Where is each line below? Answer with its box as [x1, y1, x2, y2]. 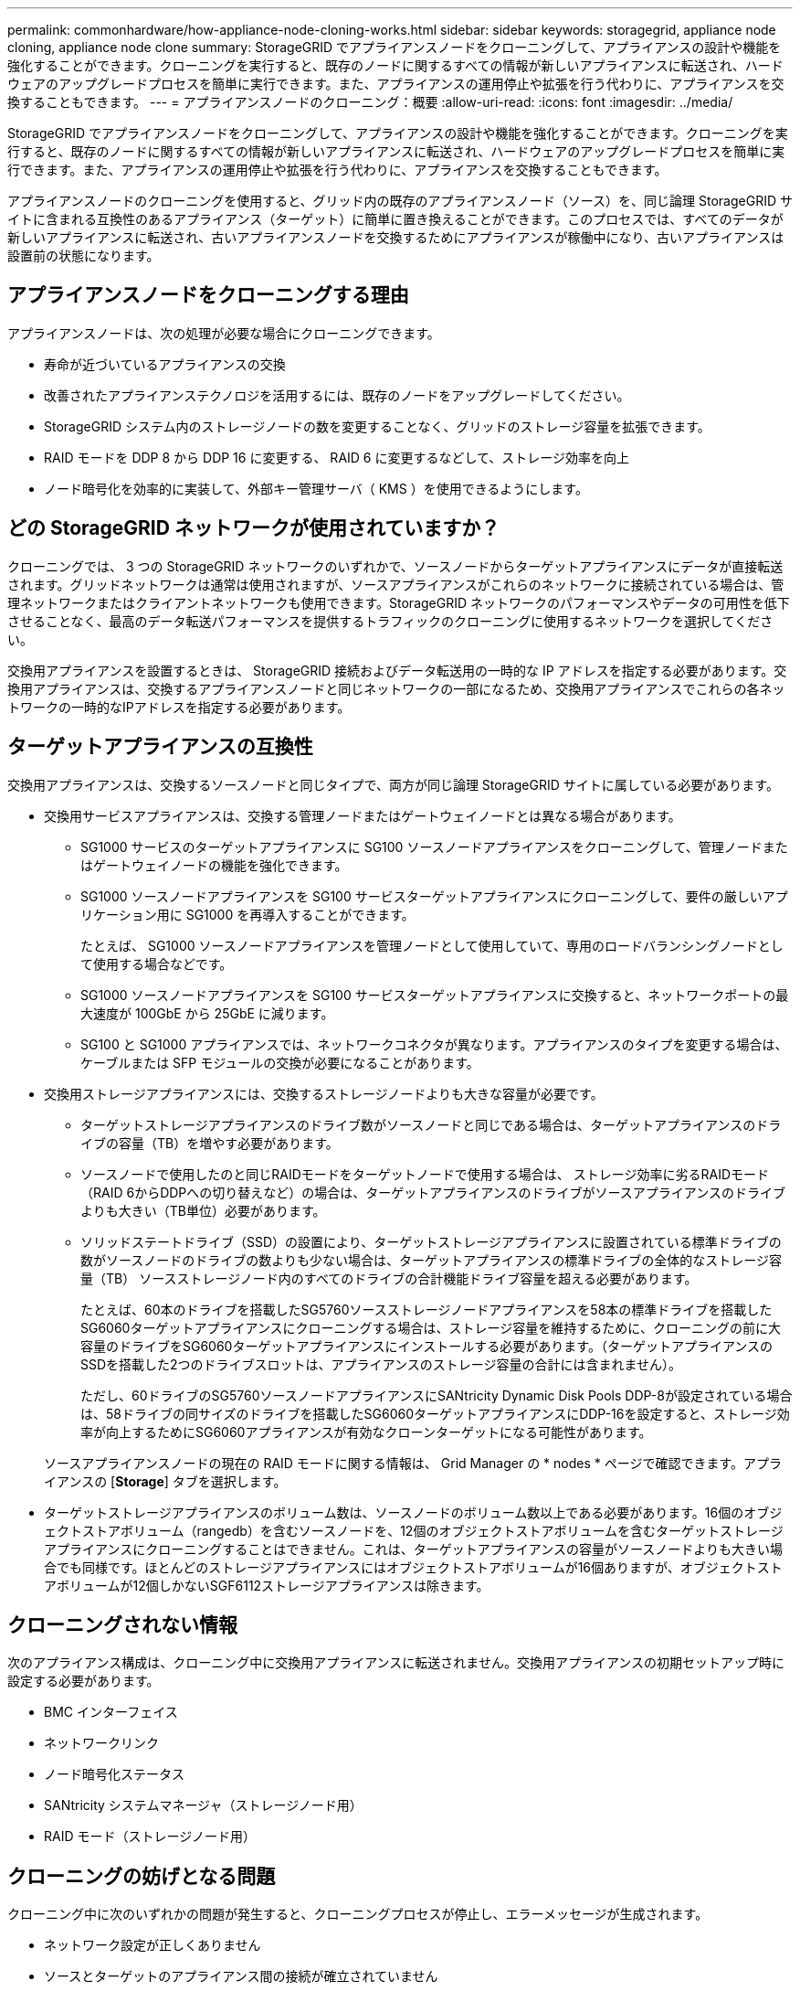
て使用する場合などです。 [80, 955, 233, 972]
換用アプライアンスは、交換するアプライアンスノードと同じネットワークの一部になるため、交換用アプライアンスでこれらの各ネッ [7, 680, 785, 697]
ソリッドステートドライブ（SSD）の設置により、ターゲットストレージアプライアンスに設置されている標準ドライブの [80, 1233, 782, 1250]
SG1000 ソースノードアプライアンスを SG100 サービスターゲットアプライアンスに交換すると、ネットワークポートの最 [80, 986, 789, 1003]
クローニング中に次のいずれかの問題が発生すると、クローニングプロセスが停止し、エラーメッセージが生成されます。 [7, 1906, 709, 1922]
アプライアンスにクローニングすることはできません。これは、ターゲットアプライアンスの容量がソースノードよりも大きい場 [44, 1540, 783, 1557]
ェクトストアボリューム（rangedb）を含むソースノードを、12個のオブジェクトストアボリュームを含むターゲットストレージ [44, 1522, 784, 1538]
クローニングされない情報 [7, 1613, 237, 1636]
